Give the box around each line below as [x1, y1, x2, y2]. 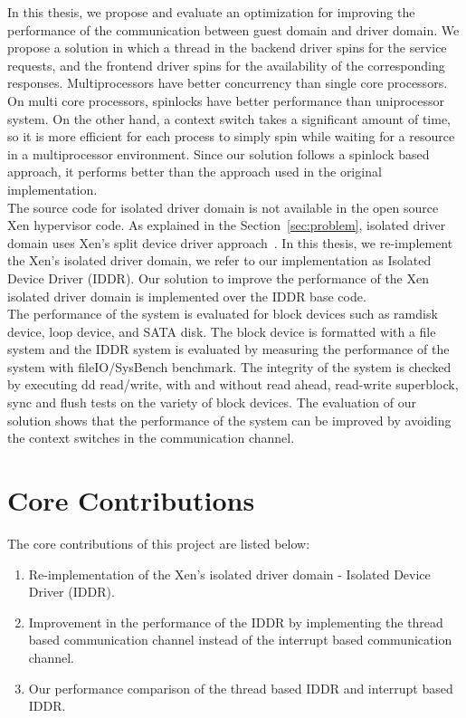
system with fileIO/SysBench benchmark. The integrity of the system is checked [7, 357, 452, 376]
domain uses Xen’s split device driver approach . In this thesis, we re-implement [7, 233, 453, 252]
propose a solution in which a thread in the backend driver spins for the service [7, 38, 447, 57]
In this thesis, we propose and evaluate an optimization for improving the [7, 3, 415, 21]
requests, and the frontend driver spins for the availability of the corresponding [7, 55, 445, 74]
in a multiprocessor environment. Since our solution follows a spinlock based [7, 144, 430, 163]
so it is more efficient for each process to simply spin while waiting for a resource [7, 127, 455, 146]
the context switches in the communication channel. [7, 428, 295, 447]
